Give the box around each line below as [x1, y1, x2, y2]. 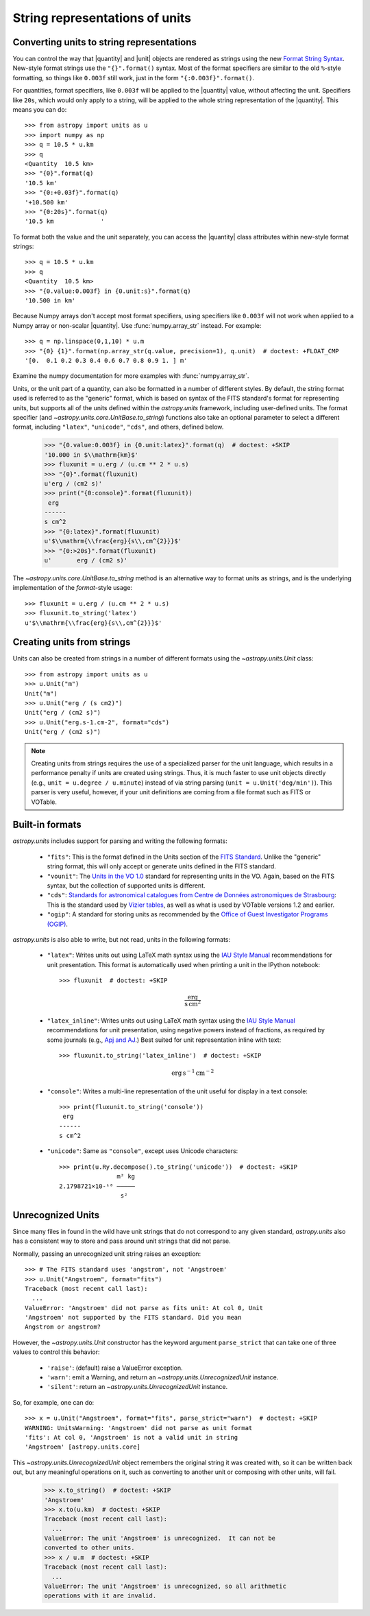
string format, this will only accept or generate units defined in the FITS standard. [47, 862, 277, 870]
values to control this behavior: [12, 1348, 100, 1356]
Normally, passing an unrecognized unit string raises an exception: [12, 1249, 201, 1258]
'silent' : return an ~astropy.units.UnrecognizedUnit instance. [47, 1383, 228, 1391]
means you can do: [12, 106, 67, 114]
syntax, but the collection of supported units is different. [47, 881, 206, 890]
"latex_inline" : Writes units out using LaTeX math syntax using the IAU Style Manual [47, 1016, 296, 1025]
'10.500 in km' [25, 297, 76, 305]
